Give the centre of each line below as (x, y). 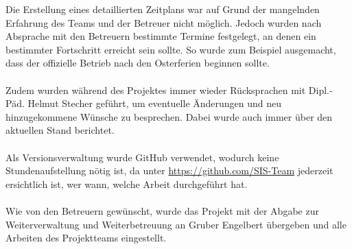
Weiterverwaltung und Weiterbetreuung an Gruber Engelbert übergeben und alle (176, 224)
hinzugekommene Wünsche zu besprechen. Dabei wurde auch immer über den (169, 116)
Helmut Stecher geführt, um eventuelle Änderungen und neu (155, 103)
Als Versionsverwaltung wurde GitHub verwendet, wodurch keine (142, 157)
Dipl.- (320, 90)
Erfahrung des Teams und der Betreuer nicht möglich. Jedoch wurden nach (164, 22)
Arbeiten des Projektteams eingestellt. (86, 238)
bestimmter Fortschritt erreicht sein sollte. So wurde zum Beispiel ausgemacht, (171, 49)
